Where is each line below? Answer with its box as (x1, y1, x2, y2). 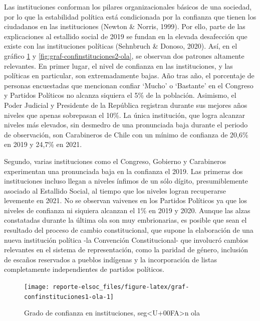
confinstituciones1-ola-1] (24, 293, 114, 300)
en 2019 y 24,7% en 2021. (4, 139, 82, 149)
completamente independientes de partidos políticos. (4, 264, 164, 274)
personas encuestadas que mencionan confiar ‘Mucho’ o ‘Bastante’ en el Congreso (4, 80, 253, 90)
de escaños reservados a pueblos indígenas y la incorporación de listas (4, 254, 217, 264)
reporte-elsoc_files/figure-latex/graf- (53, 283, 189, 291)
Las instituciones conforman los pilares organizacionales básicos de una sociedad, (4, 2, 252, 12)
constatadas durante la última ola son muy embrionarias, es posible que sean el (4, 215, 247, 225)
